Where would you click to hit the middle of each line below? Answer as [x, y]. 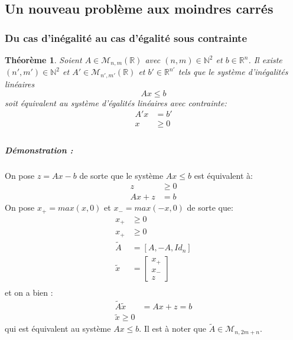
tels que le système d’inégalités [233, 72]
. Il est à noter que [172, 328]
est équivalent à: [223, 175]
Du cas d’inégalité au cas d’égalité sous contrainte [126, 37]
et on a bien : [29, 292]
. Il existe [265, 60]
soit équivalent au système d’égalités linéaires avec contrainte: [116, 102]
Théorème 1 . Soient [43, 60]
